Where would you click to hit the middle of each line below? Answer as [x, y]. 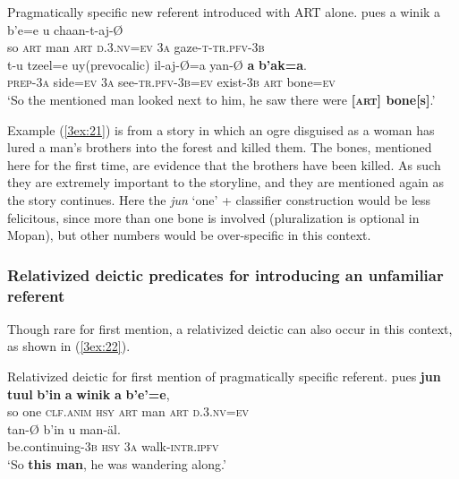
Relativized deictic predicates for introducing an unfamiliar [225, 274]
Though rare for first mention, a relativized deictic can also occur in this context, [230, 328]
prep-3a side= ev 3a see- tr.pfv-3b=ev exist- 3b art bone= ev [171, 82]
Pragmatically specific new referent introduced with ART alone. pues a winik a [224, 12]
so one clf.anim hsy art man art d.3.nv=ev [128, 411]
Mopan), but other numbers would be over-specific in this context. [189, 235]
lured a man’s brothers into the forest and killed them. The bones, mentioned [220, 147]
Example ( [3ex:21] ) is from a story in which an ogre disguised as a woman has [221, 129]
